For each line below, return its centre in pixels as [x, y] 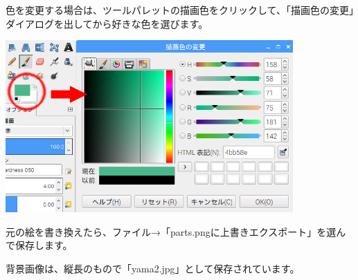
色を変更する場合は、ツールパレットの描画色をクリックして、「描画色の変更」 [180, 10]
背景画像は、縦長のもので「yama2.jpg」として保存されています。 [153, 268]
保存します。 [44, 245]
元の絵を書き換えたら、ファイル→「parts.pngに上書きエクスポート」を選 [171, 231]
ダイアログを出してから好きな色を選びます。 [107, 23]
